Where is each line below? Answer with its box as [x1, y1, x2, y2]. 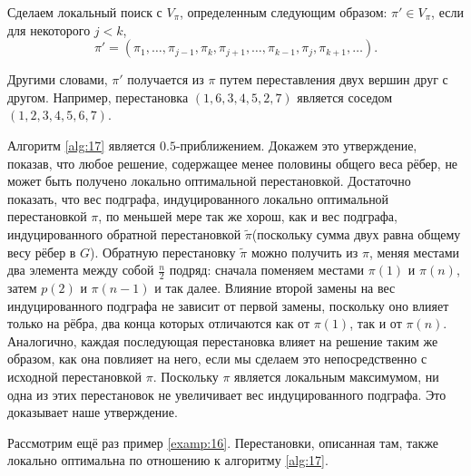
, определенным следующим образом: [180, 3, 388, 21]
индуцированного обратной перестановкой [7, 224, 241, 243]
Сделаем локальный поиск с [7, 3, 162, 21]
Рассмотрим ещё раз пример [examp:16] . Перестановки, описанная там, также [7, 432, 439, 452]
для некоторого [7, 20, 91, 39]
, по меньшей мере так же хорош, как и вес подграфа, [98, 207, 397, 226]
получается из [127, 70, 204, 89]
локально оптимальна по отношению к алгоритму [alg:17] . [7, 451, 329, 470]
